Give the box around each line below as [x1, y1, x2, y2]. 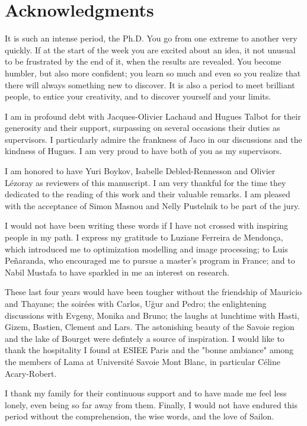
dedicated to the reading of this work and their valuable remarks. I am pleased [5, 188, 290, 200]
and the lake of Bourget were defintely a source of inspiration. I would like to [5, 332, 284, 344]
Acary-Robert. [5, 367, 57, 379]
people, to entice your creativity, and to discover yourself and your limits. [5, 90, 271, 103]
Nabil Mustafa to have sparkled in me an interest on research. [5, 265, 229, 278]
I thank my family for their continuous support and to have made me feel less [5, 387, 287, 399]
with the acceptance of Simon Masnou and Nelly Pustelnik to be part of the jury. [5, 199, 300, 212]
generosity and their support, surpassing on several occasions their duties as [5, 121, 280, 134]
